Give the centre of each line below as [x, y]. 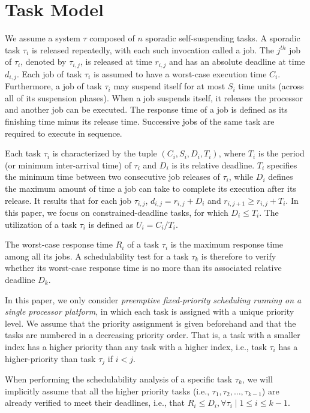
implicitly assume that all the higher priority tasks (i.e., [107, 391]
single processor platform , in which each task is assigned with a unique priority [150, 311]
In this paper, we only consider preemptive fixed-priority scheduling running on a [153, 299]
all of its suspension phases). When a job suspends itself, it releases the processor [154, 97]
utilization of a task [41, 224]
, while [241, 177]
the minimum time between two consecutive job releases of [112, 177]
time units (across [271, 86]
